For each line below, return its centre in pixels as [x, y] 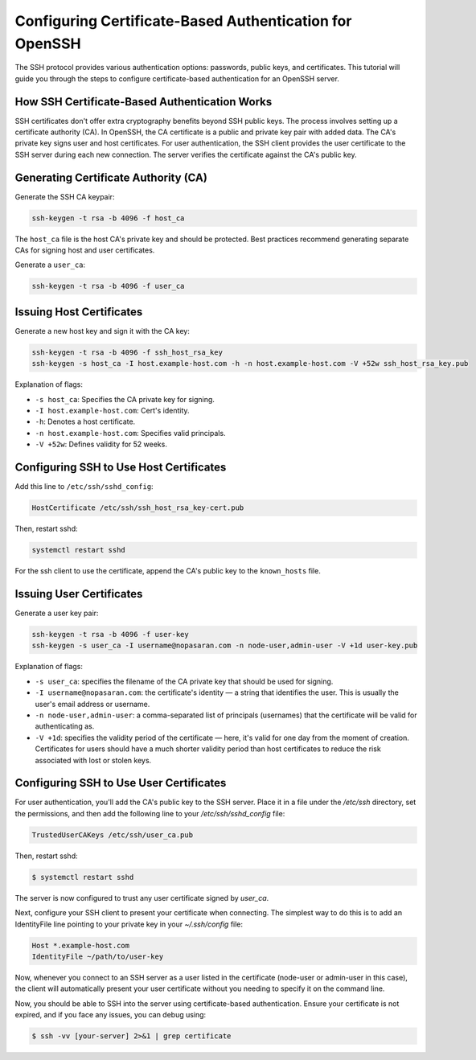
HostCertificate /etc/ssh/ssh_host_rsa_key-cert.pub [138, 508]
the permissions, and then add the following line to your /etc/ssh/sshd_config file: [150, 813]
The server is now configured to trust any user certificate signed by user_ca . [142, 898]
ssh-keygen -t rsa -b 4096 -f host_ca [108, 218]
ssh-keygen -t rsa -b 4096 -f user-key [110, 634]
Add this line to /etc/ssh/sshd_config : [84, 487]
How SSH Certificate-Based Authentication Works [144, 102]
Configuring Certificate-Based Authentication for [183, 21]
